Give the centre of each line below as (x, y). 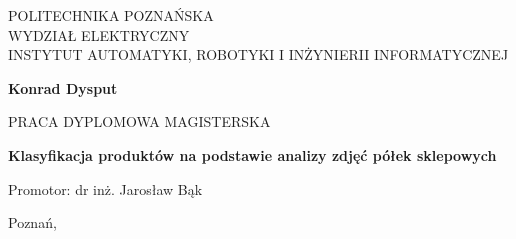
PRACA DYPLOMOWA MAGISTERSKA (139, 121)
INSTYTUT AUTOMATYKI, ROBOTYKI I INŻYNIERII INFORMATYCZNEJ (258, 54)
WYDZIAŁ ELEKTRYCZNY (99, 34)
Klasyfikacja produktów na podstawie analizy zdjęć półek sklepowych (252, 154)
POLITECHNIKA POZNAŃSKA (111, 15)
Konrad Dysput (63, 87)
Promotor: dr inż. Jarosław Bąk (105, 188)
